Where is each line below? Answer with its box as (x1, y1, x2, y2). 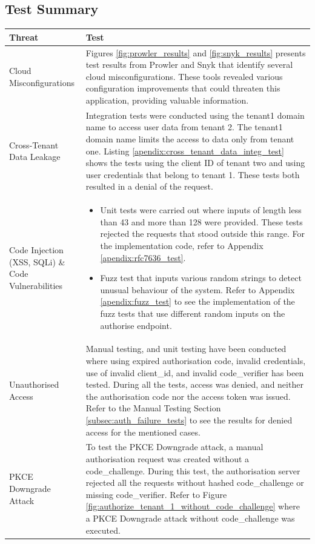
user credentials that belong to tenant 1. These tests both (85, 168, 300, 181)
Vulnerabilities (9, 279, 63, 291)
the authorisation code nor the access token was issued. (85, 390, 291, 402)
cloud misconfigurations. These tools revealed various (85, 70, 283, 82)
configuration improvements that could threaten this (85, 82, 280, 95)
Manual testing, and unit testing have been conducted (85, 342, 287, 355)
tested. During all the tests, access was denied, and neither (85, 378, 303, 391)
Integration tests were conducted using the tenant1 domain (85, 108, 305, 121)
